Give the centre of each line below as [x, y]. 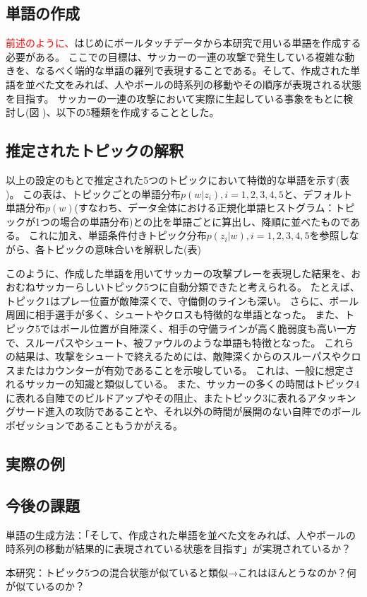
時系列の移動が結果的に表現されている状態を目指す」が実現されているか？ [179, 549]
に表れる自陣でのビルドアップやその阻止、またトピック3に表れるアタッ [171, 397]
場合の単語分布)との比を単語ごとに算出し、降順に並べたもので [205, 221]
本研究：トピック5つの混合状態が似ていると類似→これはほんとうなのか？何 [181, 572]
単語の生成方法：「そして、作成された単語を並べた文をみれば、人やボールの [181, 534]
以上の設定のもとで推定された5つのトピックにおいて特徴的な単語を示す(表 [178, 179]
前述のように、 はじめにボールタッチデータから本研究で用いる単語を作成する [183, 43]
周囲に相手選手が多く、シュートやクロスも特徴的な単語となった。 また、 [175, 314]
